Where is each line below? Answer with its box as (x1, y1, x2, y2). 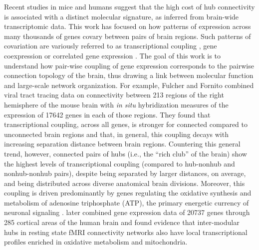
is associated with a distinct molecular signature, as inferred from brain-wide (4, 11, 239, 21)
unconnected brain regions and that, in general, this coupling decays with (4, 128, 229, 139)
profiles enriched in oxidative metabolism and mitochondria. (4, 236, 188, 247)
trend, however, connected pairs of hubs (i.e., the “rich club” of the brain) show (4, 148, 247, 158)
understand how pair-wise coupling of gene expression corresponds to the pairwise (4, 60, 254, 70)
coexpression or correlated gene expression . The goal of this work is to (4, 50, 221, 60)
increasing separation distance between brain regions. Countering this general (4, 138, 241, 149)
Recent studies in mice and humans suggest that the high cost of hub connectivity (4, 1, 255, 11)
